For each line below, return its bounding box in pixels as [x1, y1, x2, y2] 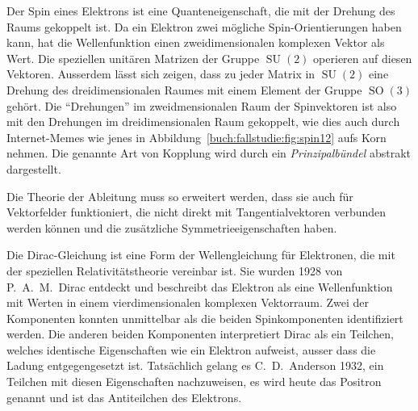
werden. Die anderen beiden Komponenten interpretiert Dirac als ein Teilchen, [6, 325, 394, 342]
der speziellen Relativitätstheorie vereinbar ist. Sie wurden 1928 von [6, 262, 343, 279]
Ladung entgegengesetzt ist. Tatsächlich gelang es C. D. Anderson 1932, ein [6, 357, 384, 374]
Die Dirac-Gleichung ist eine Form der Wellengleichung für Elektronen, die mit [6, 246, 395, 263]
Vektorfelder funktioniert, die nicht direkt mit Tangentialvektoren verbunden [6, 203, 387, 220]
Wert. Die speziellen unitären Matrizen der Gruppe [6, 49, 260, 66]
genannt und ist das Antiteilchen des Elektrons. [6, 388, 242, 405]
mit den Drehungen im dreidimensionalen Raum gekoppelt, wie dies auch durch [6, 113, 400, 130]
